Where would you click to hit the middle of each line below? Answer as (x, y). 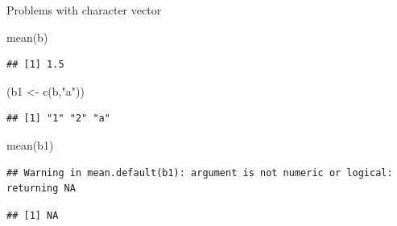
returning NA (41, 189)
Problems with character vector (84, 10)
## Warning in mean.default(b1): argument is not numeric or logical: (200, 173)
